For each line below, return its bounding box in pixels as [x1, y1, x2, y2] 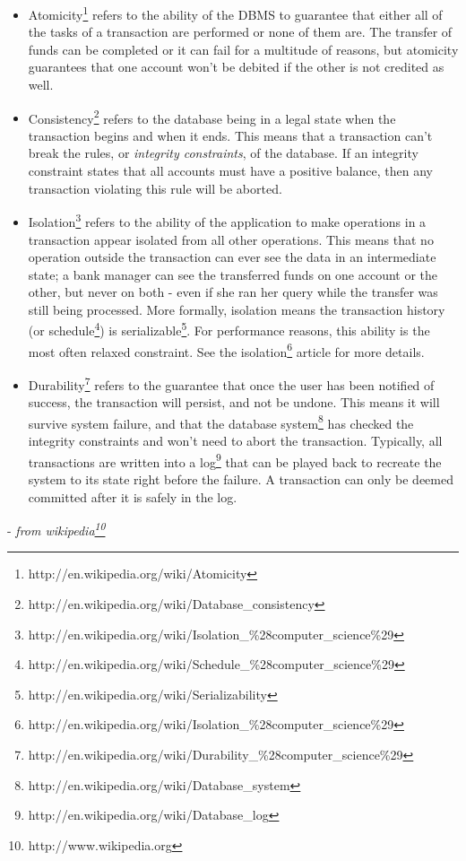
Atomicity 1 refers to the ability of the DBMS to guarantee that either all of [28, 3, 443, 23]
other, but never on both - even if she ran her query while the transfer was [28, 283, 438, 301]
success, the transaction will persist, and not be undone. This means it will [28, 393, 440, 412]
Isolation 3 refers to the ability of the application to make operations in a [28, 210, 427, 230]
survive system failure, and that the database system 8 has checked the [28, 411, 414, 432]
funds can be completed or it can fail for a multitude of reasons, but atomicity [28, 39, 459, 58]
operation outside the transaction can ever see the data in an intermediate [28, 248, 436, 266]
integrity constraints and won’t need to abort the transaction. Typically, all [28, 431, 443, 450]
